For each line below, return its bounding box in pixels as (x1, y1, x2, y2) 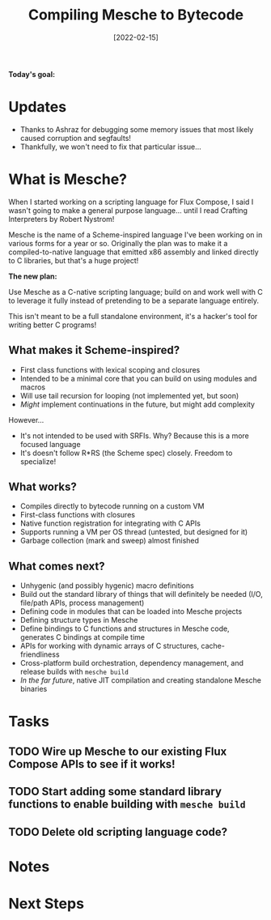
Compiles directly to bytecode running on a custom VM (19, 501, 205, 511)
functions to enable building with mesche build (8, 798, 246, 811)
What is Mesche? (8, 170, 128, 189)
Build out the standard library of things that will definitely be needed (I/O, (19, 590, 263, 599)
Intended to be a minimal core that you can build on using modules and (19, 373, 257, 383)
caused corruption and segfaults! (19, 133, 132, 143)
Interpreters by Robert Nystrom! (8, 214, 115, 224)
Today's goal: (8, 69, 55, 79)
